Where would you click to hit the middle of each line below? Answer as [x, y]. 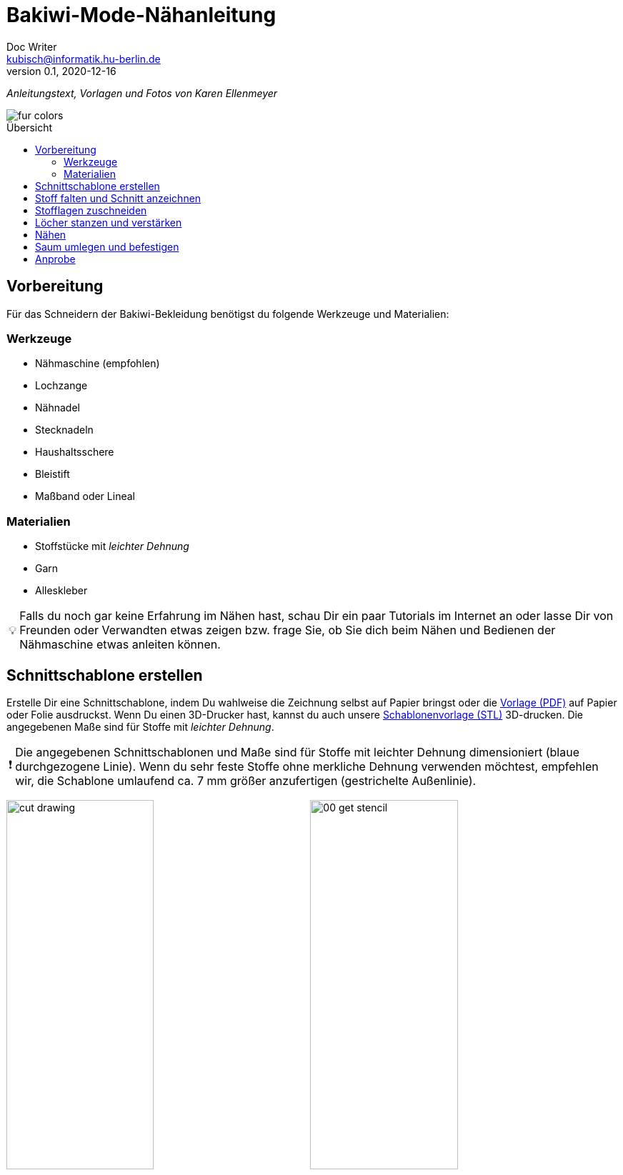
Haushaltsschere [75, 452]
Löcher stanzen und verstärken [109, 222]
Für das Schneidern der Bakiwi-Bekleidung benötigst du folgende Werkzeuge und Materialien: [228, 314]
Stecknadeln [64, 430]
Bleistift [53, 474]
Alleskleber [61, 591]
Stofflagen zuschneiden [91, 210]
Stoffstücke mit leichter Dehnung [112, 546]
